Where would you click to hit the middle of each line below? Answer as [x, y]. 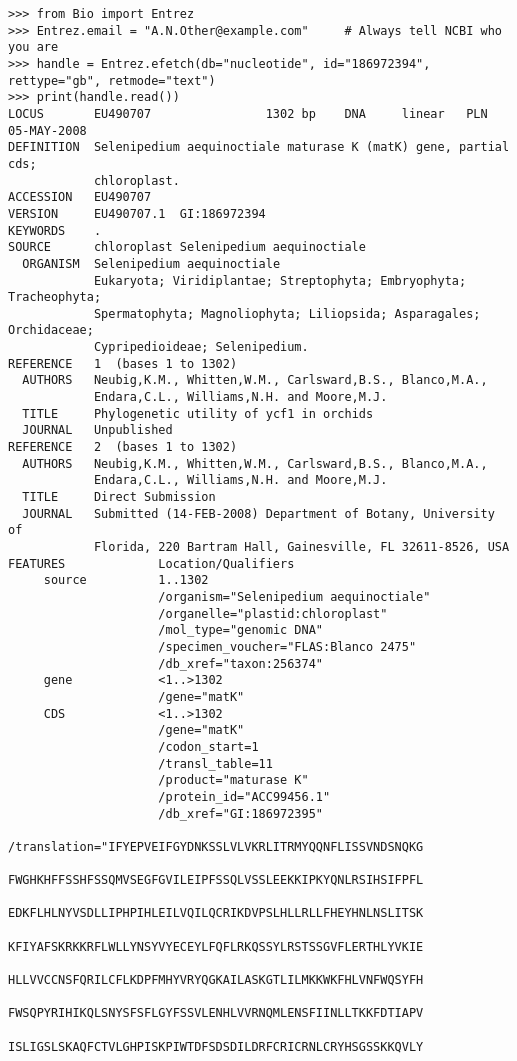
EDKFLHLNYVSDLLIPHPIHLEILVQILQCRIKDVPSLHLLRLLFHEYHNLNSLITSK [216, 913]
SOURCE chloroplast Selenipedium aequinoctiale [187, 247]
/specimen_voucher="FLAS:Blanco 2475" [287, 646]
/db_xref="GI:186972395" [240, 813]
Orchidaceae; [51, 330]
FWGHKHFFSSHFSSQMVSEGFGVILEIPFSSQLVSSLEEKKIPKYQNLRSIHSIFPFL [216, 880]
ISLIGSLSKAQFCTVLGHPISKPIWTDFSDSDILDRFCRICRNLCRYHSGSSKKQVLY [216, 1046]
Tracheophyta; [55, 297]
